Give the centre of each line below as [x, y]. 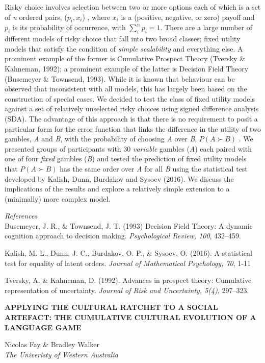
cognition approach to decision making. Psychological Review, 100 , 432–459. [123, 236]
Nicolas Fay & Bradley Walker [52, 344]
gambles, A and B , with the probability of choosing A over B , [101, 139]
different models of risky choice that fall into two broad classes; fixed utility [123, 39]
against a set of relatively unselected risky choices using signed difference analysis [132, 108]
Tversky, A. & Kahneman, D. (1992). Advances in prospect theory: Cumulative [128, 280]
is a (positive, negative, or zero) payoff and [188, 17]
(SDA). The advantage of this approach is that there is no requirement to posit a [131, 118]
